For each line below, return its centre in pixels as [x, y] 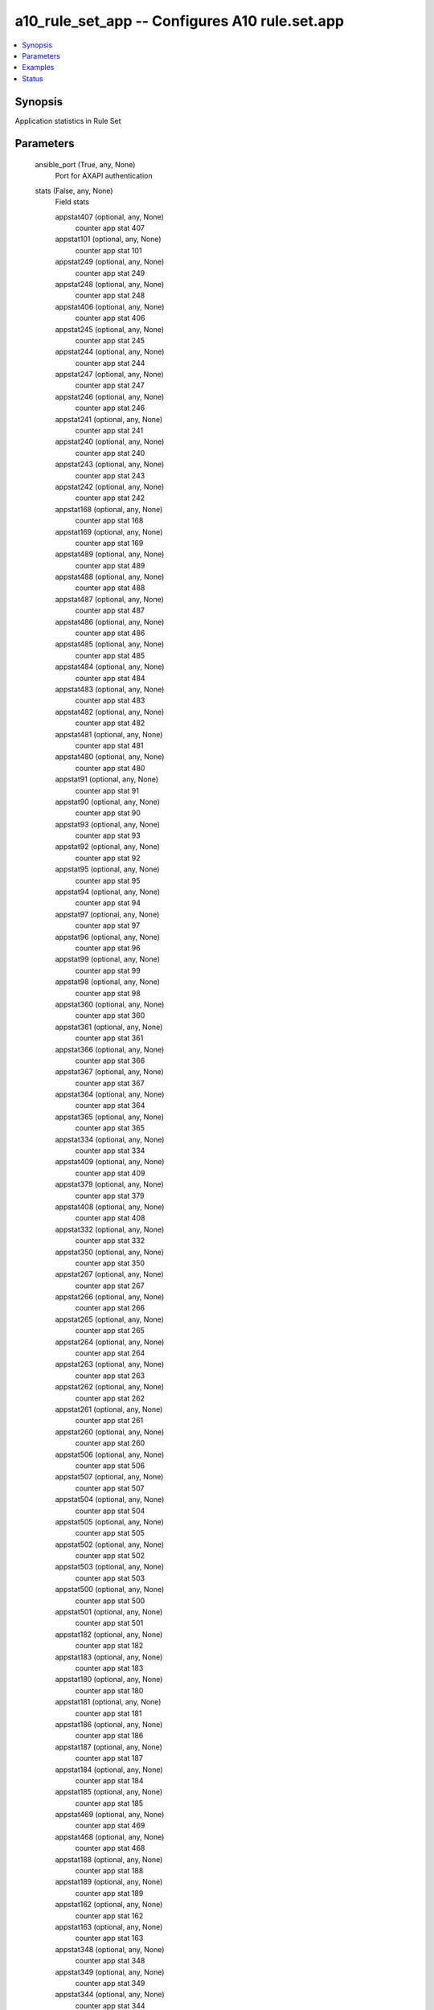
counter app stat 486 [110, 633]
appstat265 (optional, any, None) [110, 1319]
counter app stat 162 [109, 1916]
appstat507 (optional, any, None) [109, 1477]
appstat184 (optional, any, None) [109, 1770]
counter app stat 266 [110, 1308]
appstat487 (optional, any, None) [110, 599]
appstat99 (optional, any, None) [108, 959]
